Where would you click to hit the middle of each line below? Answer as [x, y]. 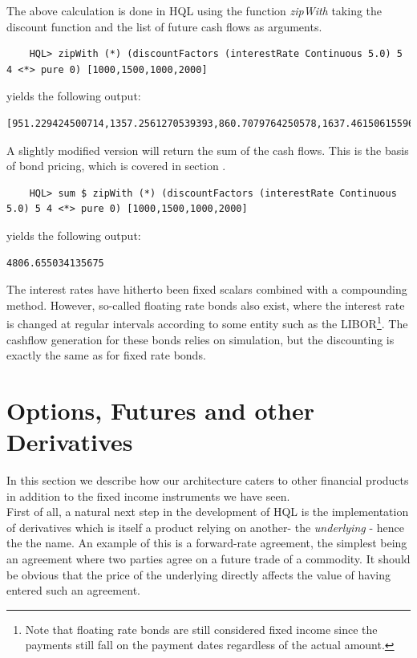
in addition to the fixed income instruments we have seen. [148, 496]
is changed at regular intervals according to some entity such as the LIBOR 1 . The [207, 322]
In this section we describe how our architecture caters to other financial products [208, 480]
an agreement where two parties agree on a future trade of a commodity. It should [208, 559]
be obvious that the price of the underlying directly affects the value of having [199, 574]
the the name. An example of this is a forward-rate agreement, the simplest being [207, 543]
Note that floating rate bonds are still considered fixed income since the [201, 629]
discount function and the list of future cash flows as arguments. [164, 26]
